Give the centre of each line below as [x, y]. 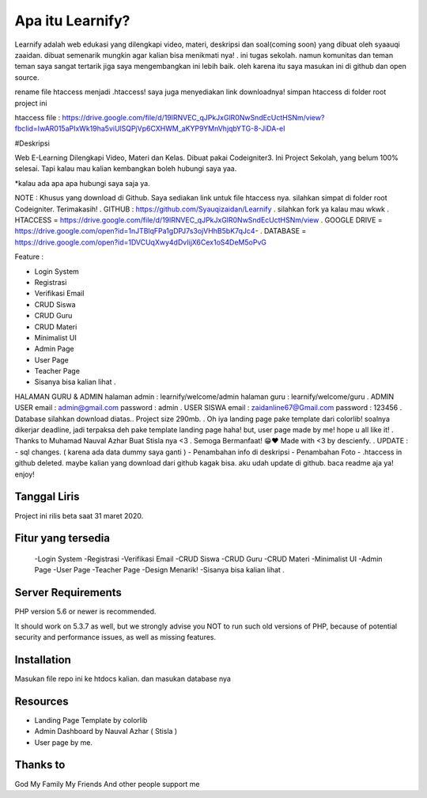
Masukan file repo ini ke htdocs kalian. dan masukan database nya [123, 678]
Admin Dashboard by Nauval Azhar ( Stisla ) [106, 731]
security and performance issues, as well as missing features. [115, 637]
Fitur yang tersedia [62, 538]
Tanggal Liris [47, 497]
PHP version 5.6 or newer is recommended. [85, 612]
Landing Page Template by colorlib [91, 720]
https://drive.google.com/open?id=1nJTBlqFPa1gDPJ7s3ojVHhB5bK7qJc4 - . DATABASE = [161, 231]
